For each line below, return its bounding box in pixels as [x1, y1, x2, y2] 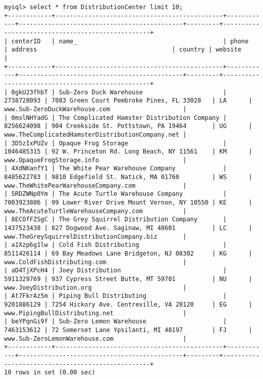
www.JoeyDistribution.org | [4, 284, 187, 291]
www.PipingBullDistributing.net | [4, 309, 187, 317]
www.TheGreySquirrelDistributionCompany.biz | [4, 233, 187, 240]
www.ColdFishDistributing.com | [4, 258, 187, 266]
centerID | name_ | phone [11, 37, 249, 45]
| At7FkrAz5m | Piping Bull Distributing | [4, 292, 227, 300]
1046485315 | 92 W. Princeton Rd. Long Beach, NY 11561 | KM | [4, 148, 252, 156]
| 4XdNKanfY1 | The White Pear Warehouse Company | [4, 165, 227, 172]
